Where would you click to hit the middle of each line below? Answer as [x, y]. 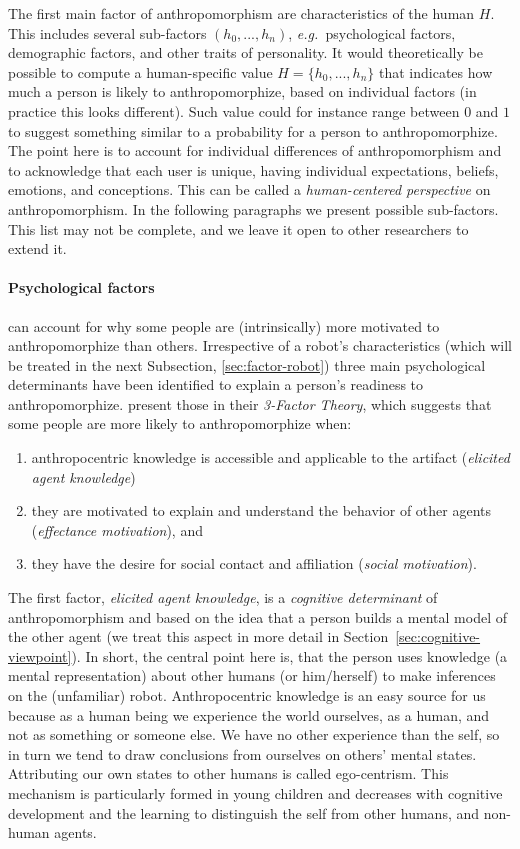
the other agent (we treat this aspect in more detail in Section [198, 636]
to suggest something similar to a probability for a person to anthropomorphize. [253, 130]
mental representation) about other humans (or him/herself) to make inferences [252, 675]
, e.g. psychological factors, [372, 32]
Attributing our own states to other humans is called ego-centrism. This [228, 773]
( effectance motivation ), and [117, 529]
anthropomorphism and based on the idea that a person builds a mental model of [258, 616]
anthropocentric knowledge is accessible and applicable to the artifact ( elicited [270, 457]
